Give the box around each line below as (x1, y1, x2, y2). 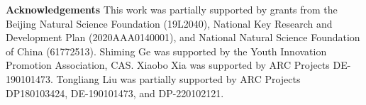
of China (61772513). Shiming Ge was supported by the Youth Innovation (6, 43, 327, 58)
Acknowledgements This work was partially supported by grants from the (6, 2, 338, 16)
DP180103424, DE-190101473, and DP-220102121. (6, 85, 224, 100)
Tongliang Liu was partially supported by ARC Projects (56, 71, 301, 86)
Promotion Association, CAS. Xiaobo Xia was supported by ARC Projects (6, 57, 330, 72)
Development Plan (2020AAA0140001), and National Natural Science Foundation (6, 30, 360, 45)
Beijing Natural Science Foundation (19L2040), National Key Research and (6, 16, 333, 31)
